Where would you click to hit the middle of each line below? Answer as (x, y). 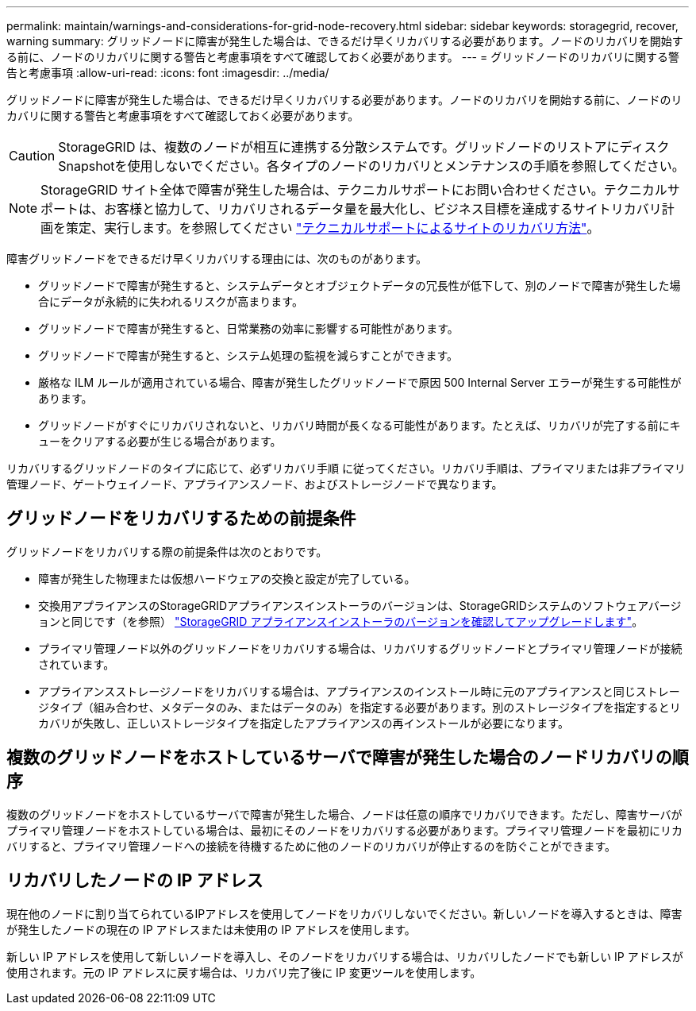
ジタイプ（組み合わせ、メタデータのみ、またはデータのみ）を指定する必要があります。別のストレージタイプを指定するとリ (360, 707)
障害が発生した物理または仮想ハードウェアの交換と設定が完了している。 (227, 578)
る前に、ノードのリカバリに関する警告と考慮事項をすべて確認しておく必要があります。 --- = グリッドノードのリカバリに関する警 (343, 57)
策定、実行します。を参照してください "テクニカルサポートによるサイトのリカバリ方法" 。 (333, 228)
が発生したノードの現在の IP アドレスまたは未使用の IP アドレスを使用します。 (211, 929)
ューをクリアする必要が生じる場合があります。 (160, 441)
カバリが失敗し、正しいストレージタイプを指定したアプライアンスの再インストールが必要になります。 (304, 723)
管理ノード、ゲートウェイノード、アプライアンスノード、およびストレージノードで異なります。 (255, 484)
